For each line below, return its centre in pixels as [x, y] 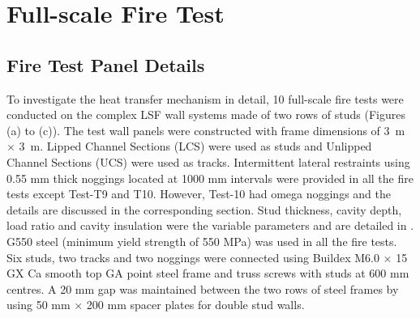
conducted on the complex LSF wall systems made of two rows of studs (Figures [206, 114]
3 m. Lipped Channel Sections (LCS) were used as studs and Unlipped [195, 146]
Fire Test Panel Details [106, 64]
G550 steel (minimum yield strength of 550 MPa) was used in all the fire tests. [202, 241]
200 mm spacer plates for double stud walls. [195, 305]
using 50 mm [39, 305]
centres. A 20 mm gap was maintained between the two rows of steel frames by [203, 288]
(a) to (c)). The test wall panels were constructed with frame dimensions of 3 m [206, 130]
